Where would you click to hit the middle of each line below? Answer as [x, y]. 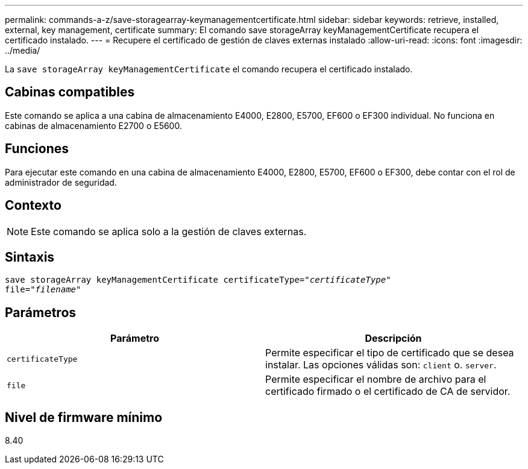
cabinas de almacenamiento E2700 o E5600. [93, 125]
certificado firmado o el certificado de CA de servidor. [388, 392]
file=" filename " [43, 290]
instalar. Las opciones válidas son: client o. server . [381, 365]
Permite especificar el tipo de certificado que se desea [390, 353]
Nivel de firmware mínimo [84, 417]
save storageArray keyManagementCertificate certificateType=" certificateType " [198, 280]
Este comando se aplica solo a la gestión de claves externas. [169, 231]
